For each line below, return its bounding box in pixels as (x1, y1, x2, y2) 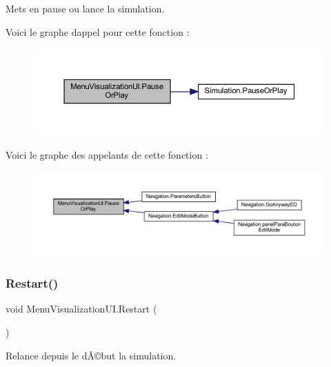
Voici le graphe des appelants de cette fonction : (6, 147, 208, 161)
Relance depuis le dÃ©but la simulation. (6, 348, 177, 362)
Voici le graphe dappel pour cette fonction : (6, 24, 190, 39)
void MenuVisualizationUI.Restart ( (6, 301, 157, 316)
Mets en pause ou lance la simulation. (6, 1, 165, 15)
